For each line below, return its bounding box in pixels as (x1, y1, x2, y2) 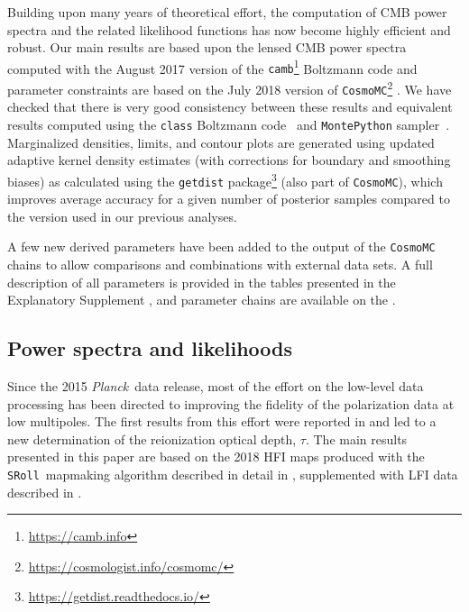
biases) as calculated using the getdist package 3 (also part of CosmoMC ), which (7, 169, 443, 190)
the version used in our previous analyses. (7, 206, 237, 225)
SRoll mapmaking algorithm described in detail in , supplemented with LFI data (7, 464, 458, 483)
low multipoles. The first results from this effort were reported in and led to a (7, 412, 437, 431)
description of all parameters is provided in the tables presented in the (7, 272, 396, 291)
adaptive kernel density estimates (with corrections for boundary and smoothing (7, 151, 451, 169)
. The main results (305, 429, 408, 448)
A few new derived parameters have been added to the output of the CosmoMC (7, 237, 436, 256)
